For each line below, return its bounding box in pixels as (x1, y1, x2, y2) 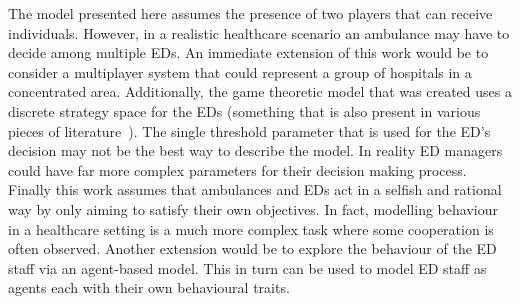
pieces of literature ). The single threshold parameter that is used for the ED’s (8, 120, 491, 141)
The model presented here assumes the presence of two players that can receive (8, 3, 493, 23)
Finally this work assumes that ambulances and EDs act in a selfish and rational (8, 179, 502, 200)
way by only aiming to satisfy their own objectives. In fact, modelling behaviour (8, 198, 498, 219)
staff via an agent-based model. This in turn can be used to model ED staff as (8, 257, 487, 278)
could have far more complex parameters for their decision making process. (8, 159, 467, 180)
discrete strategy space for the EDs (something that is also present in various (8, 100, 481, 121)
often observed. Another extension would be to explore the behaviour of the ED (8, 238, 497, 259)
